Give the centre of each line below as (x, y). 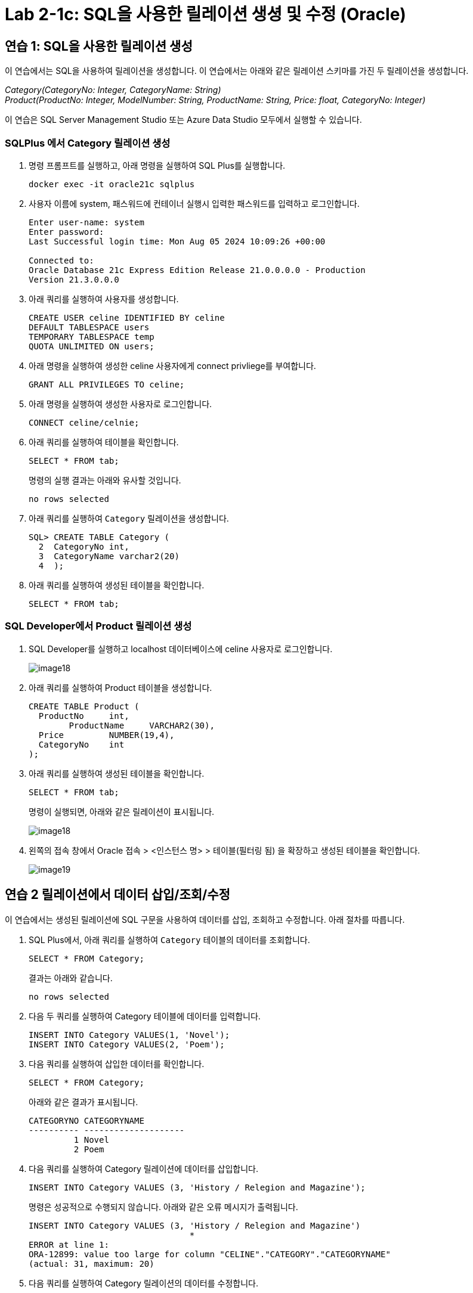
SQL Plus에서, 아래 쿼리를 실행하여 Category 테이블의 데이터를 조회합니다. (169, 939)
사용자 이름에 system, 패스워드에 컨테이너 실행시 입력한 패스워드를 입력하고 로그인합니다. (194, 203)
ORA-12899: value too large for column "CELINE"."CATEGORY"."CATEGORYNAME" (210, 1254)
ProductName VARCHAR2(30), (142, 725)
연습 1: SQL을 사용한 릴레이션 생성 (99, 46)
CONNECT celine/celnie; (84, 422)
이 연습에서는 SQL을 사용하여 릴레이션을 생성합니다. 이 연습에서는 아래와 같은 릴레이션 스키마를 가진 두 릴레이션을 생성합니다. (237, 71)
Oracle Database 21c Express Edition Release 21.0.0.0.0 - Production (197, 270)
